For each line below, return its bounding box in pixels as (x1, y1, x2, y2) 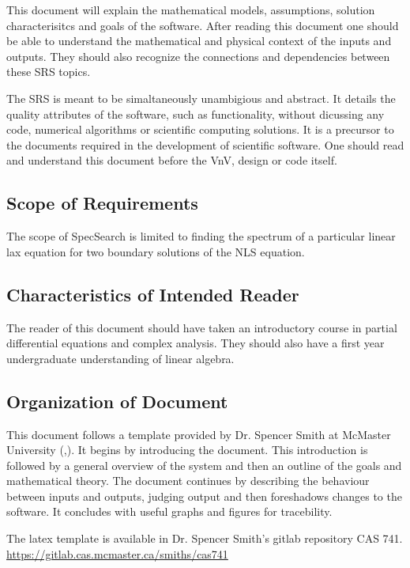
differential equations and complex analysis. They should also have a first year (6, 335, 385, 351)
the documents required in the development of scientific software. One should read (6, 136, 404, 153)
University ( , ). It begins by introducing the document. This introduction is (6, 441, 368, 458)
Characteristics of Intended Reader (6, 282, 299, 306)
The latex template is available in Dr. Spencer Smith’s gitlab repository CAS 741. (6, 530, 403, 547)
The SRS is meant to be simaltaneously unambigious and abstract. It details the (6, 89, 396, 106)
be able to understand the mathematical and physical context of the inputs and (6, 32, 392, 49)
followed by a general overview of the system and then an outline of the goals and (6, 456, 402, 473)
